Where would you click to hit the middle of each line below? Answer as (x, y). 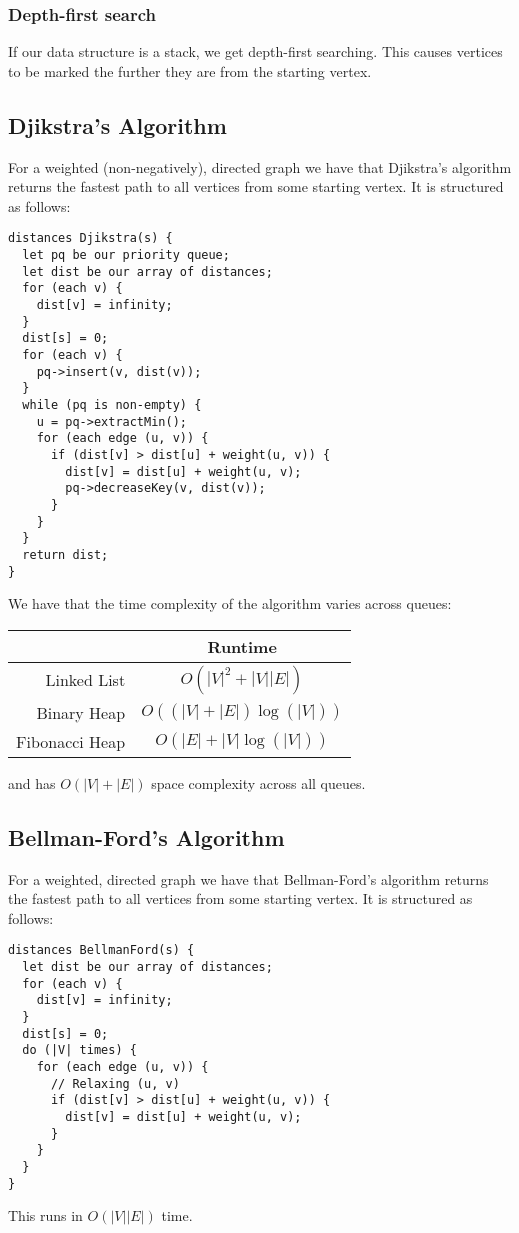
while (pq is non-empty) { (112, 404)
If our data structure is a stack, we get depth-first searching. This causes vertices (255, 51)
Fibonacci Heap (71, 741)
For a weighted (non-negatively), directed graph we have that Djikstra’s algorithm (260, 166)
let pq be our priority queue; (126, 255)
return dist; (65, 554)
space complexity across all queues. (258, 782)
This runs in (45, 1215)
